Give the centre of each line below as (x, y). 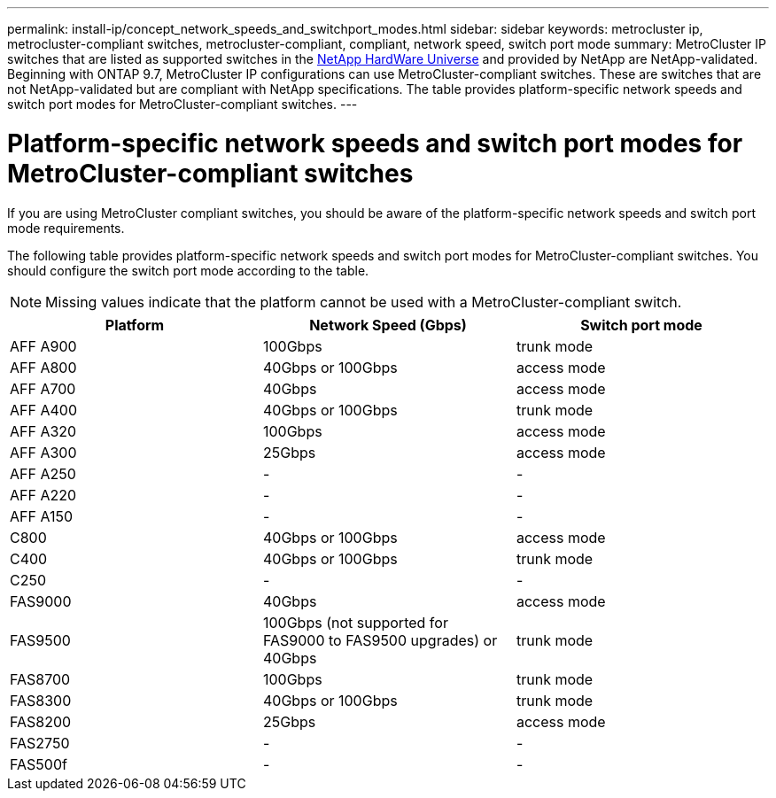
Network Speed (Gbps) (388, 325)
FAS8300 (41, 700)
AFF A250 (43, 473)
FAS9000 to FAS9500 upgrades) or (380, 640)
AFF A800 (43, 367)
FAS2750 (40, 743)
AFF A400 (43, 410)
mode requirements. (66, 228)
